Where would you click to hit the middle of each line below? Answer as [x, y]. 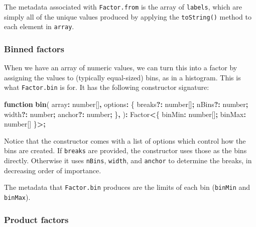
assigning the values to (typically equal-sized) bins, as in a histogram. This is [122, 77]
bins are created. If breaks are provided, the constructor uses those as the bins [125, 150]
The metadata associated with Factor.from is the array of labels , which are [123, 7]
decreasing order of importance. [53, 170]
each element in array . [39, 26]
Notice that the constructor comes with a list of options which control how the [125, 140]
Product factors [36, 219]
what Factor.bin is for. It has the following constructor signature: [107, 87]
